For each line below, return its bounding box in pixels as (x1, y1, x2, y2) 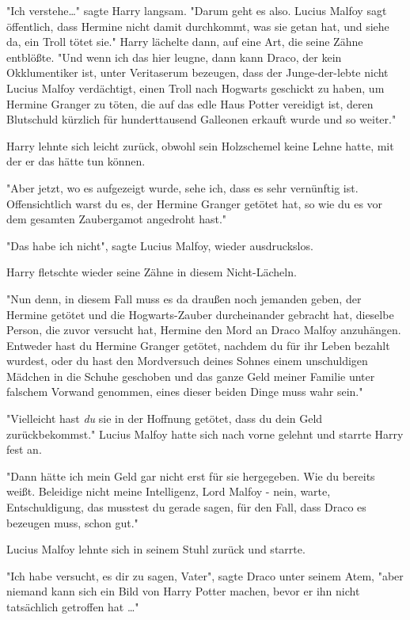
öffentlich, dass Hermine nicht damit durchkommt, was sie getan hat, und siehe (6, 17, 389, 34)
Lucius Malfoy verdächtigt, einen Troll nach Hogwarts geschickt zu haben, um (6, 79, 385, 96)
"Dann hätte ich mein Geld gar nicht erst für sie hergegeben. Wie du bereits (6, 467, 375, 484)
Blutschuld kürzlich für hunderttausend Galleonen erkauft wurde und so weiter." (6, 111, 397, 127)
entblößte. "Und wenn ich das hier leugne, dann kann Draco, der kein (6, 48, 342, 65)
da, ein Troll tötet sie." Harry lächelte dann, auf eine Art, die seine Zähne (6, 33, 363, 50)
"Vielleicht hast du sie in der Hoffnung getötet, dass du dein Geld (6, 410, 323, 427)
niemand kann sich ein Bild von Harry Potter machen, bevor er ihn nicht (6, 583, 360, 599)
